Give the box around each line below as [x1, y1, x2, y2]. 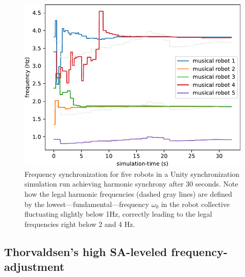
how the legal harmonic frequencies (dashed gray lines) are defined [24, 188, 232, 199]
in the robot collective [161, 198, 230, 209]
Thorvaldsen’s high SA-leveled [4, 243, 167, 259]
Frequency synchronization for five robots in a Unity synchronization [24, 168, 240, 179]
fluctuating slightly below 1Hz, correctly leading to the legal [24, 209, 212, 219]
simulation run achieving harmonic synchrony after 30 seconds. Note [24, 178, 238, 189]
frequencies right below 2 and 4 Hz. [24, 218, 135, 229]
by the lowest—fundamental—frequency [24, 198, 149, 209]
